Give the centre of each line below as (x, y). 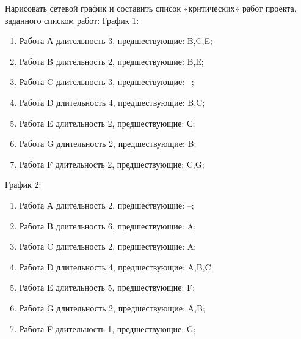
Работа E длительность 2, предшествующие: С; (107, 123)
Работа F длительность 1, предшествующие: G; (107, 328)
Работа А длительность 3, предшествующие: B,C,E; (116, 41)
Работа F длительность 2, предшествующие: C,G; (112, 164)
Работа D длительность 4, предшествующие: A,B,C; (116, 266)
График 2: (23, 184)
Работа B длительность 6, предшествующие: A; (107, 225)
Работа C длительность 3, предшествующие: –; (107, 82)
